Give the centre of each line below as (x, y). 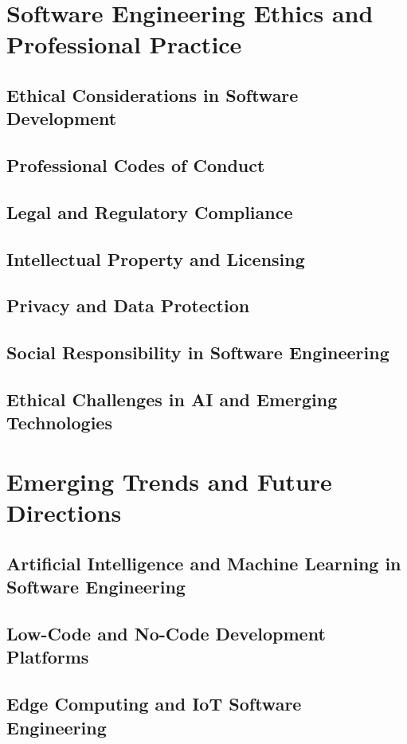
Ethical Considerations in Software (153, 94)
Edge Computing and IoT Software (154, 704)
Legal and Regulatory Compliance (150, 211)
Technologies (59, 423)
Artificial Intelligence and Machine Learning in (204, 563)
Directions (64, 513)
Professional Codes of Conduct (136, 165)
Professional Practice (124, 44)
